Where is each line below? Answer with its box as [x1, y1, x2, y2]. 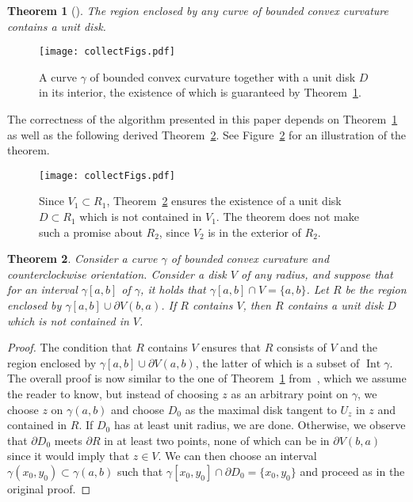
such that [117, 462, 163, 479]
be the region [345, 281, 407, 298]
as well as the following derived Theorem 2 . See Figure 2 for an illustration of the [7, 126, 407, 143]
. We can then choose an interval [158, 447, 317, 464]
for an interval [7, 281, 78, 298]
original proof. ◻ [7, 480, 91, 496]
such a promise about [39, 223, 143, 240]
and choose [111, 401, 165, 417]
